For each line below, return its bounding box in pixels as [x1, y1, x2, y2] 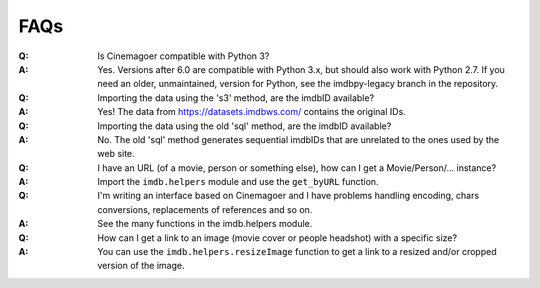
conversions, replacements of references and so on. [97, 203, 313, 215]
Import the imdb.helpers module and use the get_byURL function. [97, 176, 379, 188]
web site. [97, 148, 135, 160]
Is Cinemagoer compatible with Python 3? [97, 50, 270, 62]
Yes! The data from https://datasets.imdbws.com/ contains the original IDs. [97, 106, 407, 118]
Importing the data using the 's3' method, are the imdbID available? [97, 91, 375, 104]
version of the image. [97, 260, 185, 272]
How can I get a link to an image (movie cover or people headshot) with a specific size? [97, 231, 458, 244]
